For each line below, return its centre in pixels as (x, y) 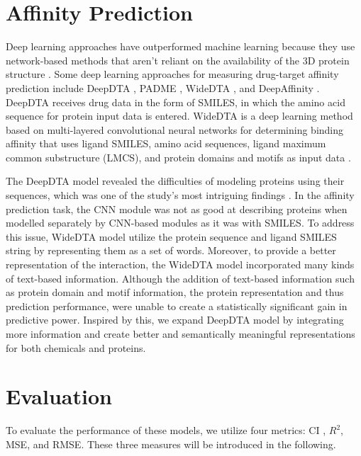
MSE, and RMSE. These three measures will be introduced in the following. (171, 444)
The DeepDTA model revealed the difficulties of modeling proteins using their (175, 181)
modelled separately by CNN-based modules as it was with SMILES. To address (180, 223)
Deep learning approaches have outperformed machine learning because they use (180, 46)
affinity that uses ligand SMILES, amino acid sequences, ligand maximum (166, 143)
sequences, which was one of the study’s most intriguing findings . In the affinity (180, 195)
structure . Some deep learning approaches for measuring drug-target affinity (172, 74)
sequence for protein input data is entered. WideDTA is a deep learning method (179, 116)
